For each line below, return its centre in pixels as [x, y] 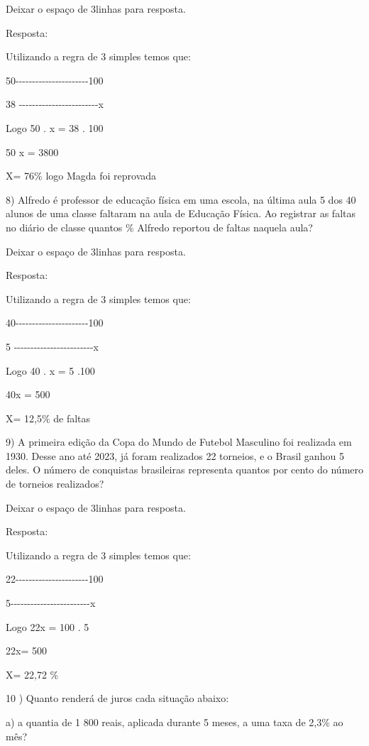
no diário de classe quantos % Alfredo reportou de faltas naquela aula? [159, 227]
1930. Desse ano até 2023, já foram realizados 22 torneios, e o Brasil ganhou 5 [175, 455]
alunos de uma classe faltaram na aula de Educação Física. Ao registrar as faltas [181, 213]
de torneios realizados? [55, 484]
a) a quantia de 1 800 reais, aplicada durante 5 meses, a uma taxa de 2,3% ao [175, 722]
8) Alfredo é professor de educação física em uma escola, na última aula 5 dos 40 [181, 199]
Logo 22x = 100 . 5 [48, 626]
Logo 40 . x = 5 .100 [50, 370]
